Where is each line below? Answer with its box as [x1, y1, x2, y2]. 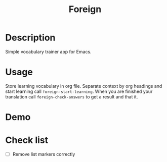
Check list [5, 135, 49, 146]
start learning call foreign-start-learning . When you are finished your [5, 88, 153, 94]
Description [5, 32, 56, 43]
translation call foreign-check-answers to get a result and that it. [5, 93, 138, 99]
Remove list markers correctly [12, 151, 75, 157]
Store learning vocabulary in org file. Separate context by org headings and [5, 83, 162, 89]
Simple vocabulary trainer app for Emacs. [5, 48, 92, 55]
